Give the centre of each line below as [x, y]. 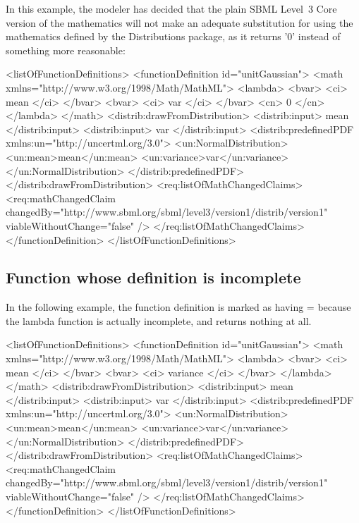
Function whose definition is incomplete [153, 277]
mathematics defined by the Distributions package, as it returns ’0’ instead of [173, 36]
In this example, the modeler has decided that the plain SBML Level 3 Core [171, 8]
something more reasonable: [66, 50]
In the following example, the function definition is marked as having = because [178, 307]
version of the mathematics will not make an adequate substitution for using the [179, 22]
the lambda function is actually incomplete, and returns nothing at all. [159, 320]
